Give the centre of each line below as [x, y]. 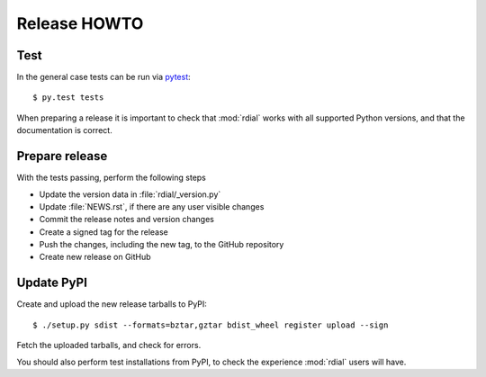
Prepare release [62, 156]
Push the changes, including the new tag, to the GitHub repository [162, 245]
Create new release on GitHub [95, 257]
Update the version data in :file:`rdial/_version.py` [130, 194]
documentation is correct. [64, 130]
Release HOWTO [80, 23]
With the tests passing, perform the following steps [111, 178]
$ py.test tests [68, 98]
